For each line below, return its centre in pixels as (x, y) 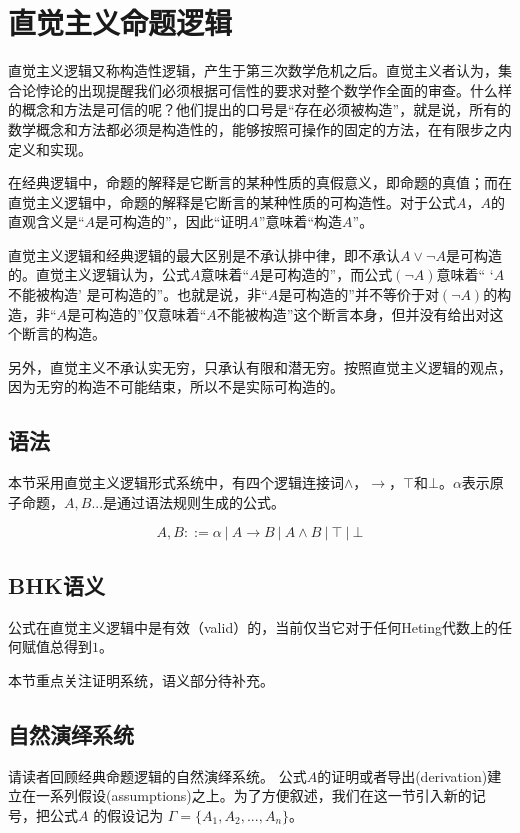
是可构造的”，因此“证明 (172, 221)
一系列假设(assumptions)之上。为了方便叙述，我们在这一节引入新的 (253, 795)
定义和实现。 (50, 148)
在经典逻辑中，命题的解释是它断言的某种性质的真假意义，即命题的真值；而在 (260, 182)
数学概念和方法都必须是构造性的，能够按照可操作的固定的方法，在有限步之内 (260, 128)
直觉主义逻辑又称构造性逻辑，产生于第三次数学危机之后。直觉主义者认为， (253, 70)
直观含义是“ (46, 221)
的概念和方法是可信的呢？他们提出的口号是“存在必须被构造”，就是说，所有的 (260, 109)
